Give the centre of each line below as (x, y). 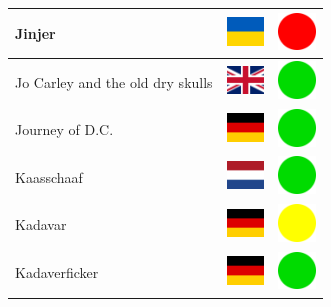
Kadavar (41, 224)
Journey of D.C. (64, 129)
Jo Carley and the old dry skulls (114, 81)
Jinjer (35, 32)
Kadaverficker (57, 272)
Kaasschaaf (49, 176)
